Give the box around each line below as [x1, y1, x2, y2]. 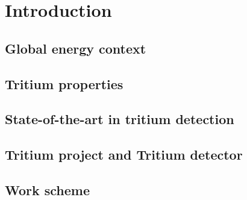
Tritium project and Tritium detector [5, 145, 243, 164]
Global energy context [5, 39, 146, 57]
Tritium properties [5, 74, 123, 93]
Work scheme [5, 180, 90, 199]
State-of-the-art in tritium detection [5, 110, 234, 128]
